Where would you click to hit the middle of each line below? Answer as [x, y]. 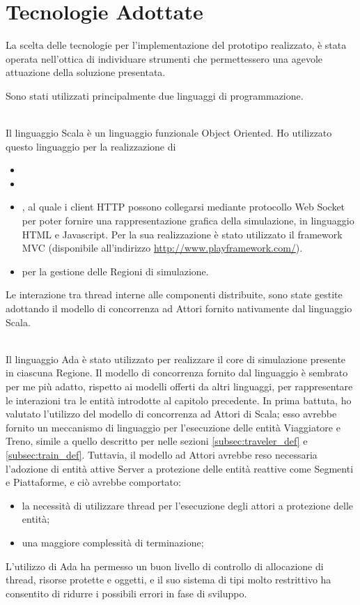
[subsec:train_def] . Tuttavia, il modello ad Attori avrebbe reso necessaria [162, 454]
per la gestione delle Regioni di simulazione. [115, 271]
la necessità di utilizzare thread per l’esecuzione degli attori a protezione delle [188, 505]
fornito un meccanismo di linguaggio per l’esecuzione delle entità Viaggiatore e [173, 427]
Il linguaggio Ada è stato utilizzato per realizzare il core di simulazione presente [176, 359]
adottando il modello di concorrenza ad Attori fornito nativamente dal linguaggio [179, 308]
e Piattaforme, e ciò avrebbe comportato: [93, 482]
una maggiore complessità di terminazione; [113, 542]
